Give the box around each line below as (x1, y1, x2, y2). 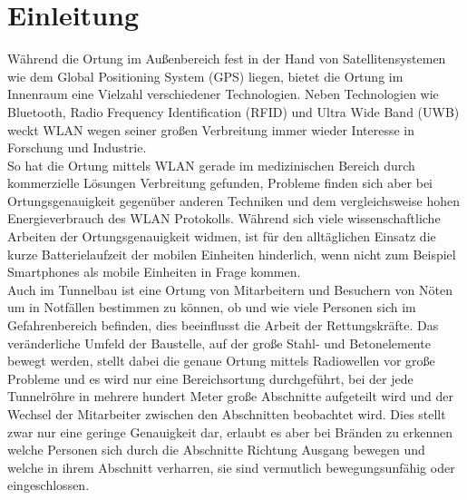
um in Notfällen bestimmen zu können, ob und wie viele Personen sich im (7, 298, 416, 317)
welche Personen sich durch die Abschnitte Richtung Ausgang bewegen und (7, 440, 425, 459)
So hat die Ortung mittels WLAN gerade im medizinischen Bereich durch (7, 155, 415, 174)
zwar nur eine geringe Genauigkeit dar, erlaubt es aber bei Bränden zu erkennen (7, 422, 453, 441)
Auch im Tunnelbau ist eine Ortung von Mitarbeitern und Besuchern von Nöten (7, 279, 452, 299)
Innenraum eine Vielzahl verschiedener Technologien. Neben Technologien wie (7, 84, 439, 103)
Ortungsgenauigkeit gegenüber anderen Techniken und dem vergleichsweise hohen (7, 191, 460, 210)
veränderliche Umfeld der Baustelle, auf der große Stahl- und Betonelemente (7, 333, 431, 352)
